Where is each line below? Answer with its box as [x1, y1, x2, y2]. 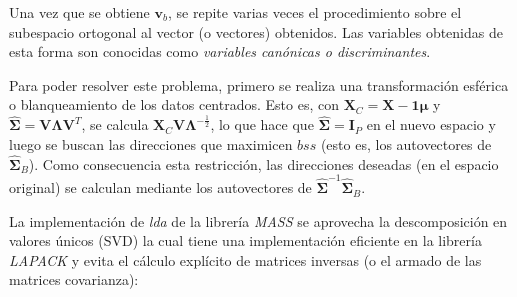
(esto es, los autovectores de [320, 133, 492, 154]
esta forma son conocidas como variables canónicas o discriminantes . [9, 41, 431, 62]
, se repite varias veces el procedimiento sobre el [167, 2, 462, 22]
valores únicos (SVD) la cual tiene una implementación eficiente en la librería [9, 230, 482, 251]
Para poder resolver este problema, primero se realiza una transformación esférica [9, 74, 509, 95]
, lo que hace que [210, 114, 314, 135]
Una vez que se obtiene [9, 2, 150, 22]
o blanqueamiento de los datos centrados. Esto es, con [9, 94, 339, 115]
